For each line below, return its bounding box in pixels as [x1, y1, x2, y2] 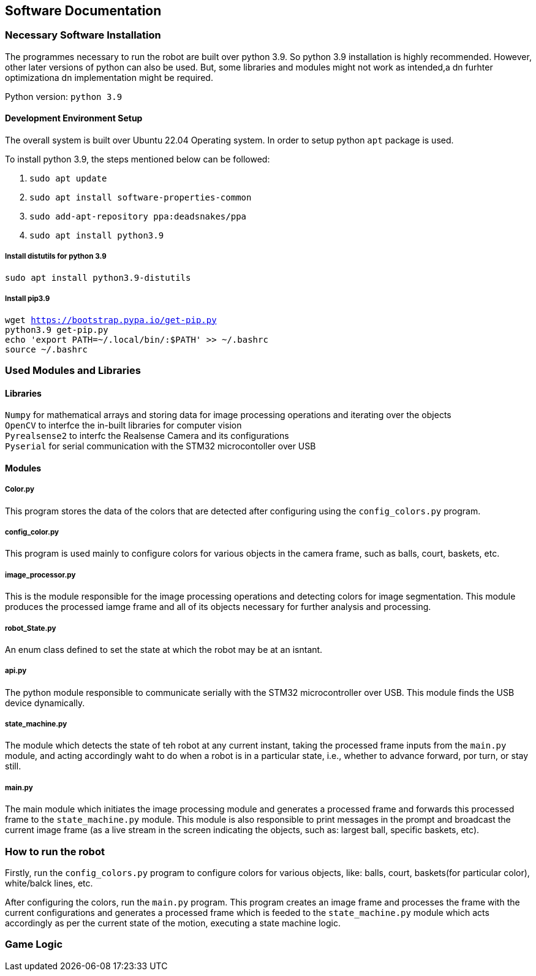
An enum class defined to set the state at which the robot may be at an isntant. [5, 644, 323, 655]
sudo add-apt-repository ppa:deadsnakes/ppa [29, 212, 247, 222]
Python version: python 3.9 [5, 91, 123, 102]
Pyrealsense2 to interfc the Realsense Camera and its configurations [5, 430, 289, 441]
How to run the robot [5, 845, 105, 858]
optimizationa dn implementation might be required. [5, 72, 213, 83]
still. [5, 761, 21, 772]
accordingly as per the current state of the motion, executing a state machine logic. [5, 918, 341, 928]
